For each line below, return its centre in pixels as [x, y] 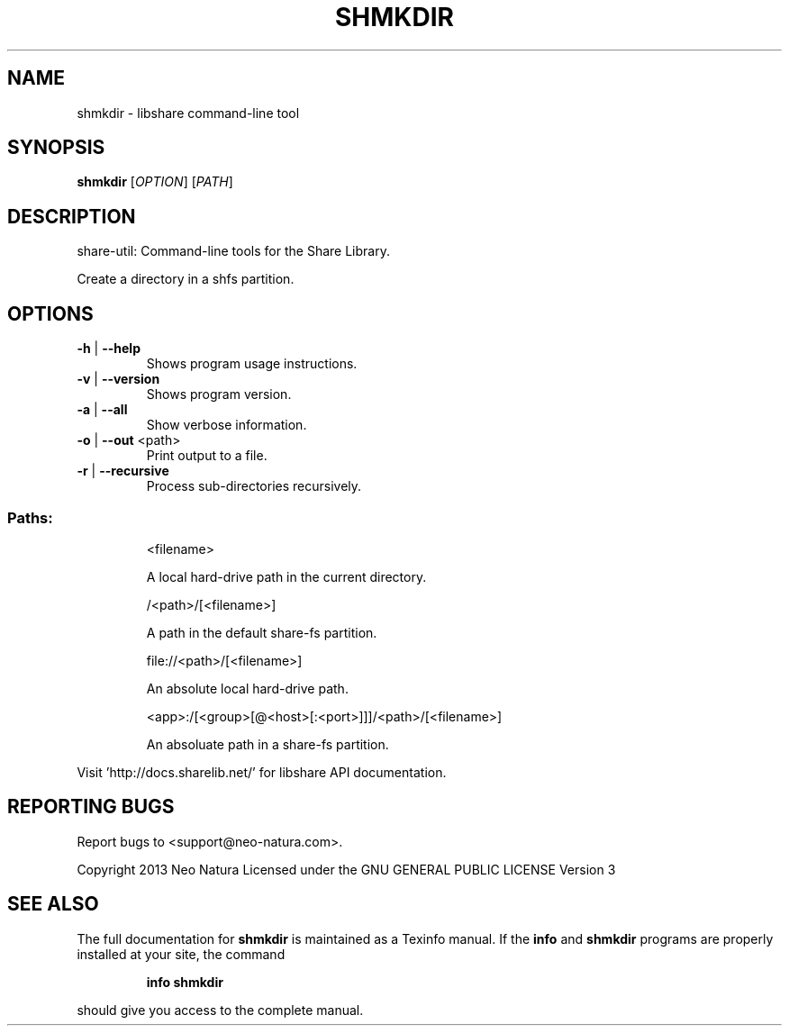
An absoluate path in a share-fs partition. [268, 744]
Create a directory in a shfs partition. [186, 279]
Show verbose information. [227, 425]
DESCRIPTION [72, 216]
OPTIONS [50, 313]
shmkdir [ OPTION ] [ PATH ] [155, 182]
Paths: [30, 517]
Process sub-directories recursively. [254, 486]
